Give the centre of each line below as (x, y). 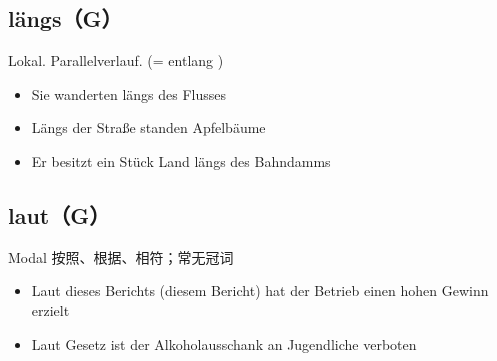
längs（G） (65, 18)
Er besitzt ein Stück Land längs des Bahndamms (181, 160)
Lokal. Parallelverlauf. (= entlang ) (116, 60)
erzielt (50, 309)
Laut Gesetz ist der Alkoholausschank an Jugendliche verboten (224, 343)
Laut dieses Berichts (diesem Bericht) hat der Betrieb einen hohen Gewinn (260, 290)
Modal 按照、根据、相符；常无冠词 (121, 256)
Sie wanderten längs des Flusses (129, 93)
